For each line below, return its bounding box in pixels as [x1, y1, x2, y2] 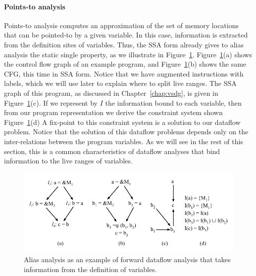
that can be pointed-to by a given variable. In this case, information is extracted [4, 30, 248, 40]
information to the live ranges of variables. [4, 156, 133, 166]
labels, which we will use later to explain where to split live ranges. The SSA [4, 78, 237, 88]
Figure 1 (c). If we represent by [4, 97, 98, 108]
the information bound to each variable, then [105, 97, 242, 108]
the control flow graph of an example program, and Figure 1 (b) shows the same [4, 59, 247, 69]
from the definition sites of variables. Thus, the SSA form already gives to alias [4, 39, 244, 49]
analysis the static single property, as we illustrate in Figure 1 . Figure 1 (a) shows [4, 49, 252, 59]
